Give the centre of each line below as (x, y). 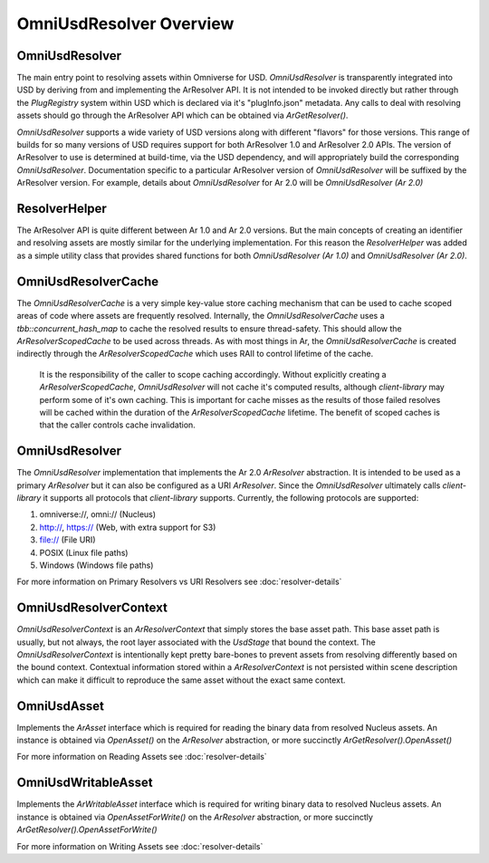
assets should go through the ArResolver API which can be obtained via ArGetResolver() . (182, 115)
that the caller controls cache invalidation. (118, 425)
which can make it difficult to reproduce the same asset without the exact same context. (181, 680)
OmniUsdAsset (60, 706)
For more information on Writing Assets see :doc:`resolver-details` (140, 846)
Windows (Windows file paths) (96, 565)
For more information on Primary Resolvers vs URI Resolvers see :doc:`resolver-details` (179, 582)
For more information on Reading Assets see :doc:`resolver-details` (142, 757)
